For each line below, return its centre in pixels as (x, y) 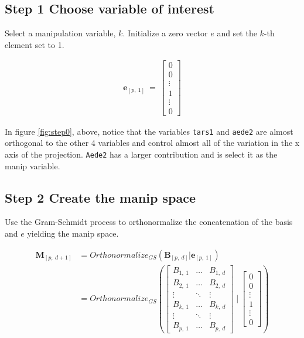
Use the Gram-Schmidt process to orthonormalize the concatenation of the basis (149, 222)
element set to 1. (35, 44)
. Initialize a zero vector (165, 33)
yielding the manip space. (73, 233)
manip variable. (33, 165)
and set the (237, 33)
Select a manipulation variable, (60, 33)
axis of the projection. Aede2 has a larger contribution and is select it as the (141, 154)
